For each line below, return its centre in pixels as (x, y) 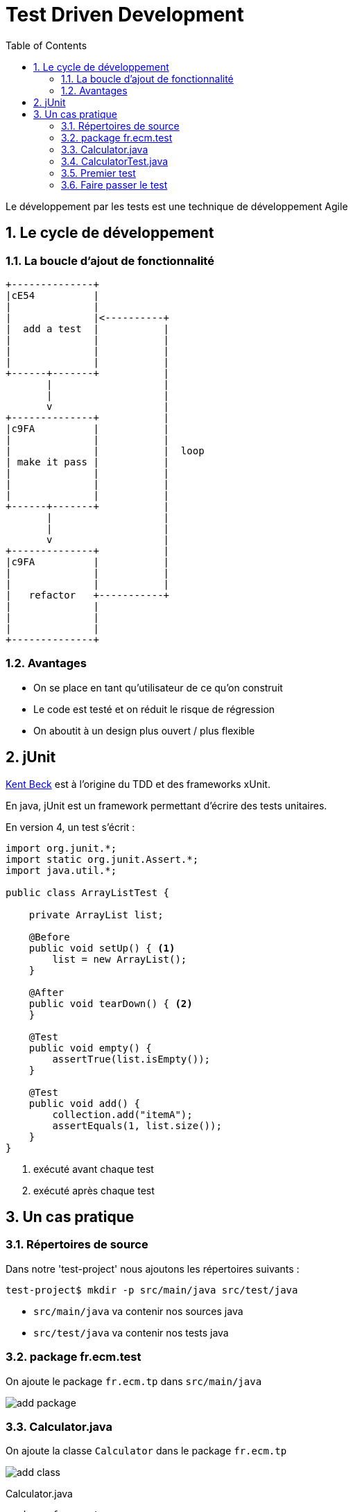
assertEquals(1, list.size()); (137, 1125)
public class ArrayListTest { (88, 892)
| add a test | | (88, 328)
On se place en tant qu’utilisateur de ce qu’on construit (158, 687)
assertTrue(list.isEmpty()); (131, 1059)
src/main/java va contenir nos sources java (138, 1311)
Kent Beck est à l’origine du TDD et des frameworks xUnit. (138, 784)
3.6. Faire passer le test (114, 184)
